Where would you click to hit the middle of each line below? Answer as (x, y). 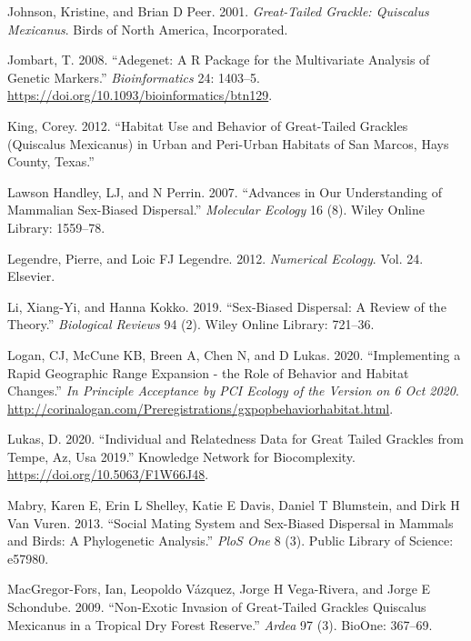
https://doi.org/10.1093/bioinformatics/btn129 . (140, 95)
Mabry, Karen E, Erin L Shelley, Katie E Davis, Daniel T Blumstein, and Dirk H (234, 505)
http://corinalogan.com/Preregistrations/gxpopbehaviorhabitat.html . (200, 408)
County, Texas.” (51, 161)
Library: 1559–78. (56, 227)
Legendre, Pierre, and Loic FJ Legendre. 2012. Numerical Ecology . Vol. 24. (215, 258)
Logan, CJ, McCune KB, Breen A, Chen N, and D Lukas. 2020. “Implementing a (234, 354)
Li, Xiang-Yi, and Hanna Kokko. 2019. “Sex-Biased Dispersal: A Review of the (227, 306)
